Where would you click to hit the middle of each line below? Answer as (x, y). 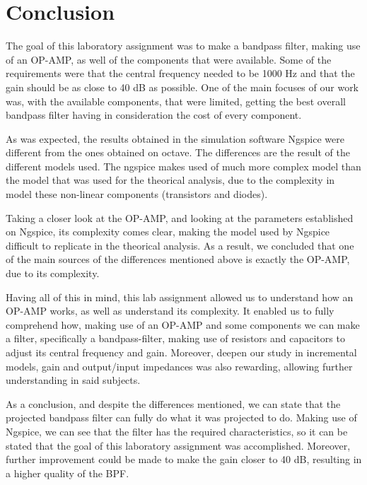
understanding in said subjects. (73, 380)
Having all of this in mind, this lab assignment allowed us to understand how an (180, 297)
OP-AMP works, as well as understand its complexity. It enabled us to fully (170, 311)
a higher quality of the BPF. (68, 473)
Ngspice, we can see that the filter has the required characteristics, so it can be (177, 431)
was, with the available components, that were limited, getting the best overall (176, 101)
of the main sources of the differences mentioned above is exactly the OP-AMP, (178, 259)
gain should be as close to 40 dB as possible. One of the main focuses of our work (182, 87)
